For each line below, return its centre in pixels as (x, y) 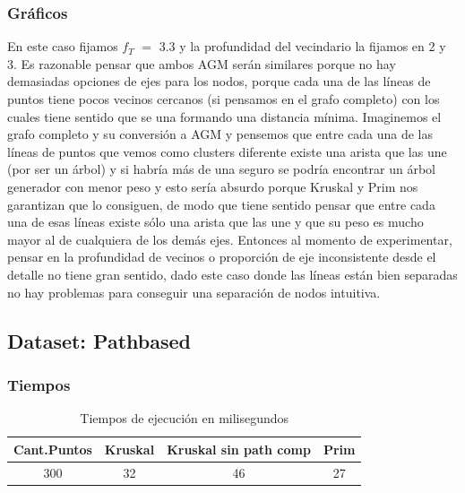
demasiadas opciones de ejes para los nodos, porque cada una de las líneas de (219, 81)
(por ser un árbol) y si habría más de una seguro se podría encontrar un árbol (221, 169)
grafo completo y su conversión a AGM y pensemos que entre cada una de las (220, 134)
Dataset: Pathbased (99, 340)
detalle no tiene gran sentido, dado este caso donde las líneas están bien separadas (232, 274)
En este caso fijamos (63, 46)
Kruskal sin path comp (239, 449)
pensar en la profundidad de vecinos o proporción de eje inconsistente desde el (222, 257)
